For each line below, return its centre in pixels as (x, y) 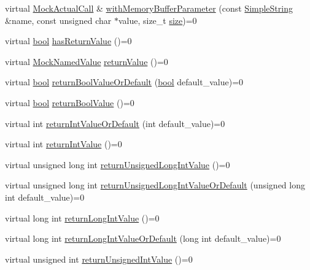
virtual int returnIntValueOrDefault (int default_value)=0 (115, 123)
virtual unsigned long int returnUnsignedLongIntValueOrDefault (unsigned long (155, 185)
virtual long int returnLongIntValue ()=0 (82, 218)
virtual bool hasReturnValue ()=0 (68, 41)
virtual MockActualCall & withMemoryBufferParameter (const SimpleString (149, 8)
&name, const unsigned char (58, 20)
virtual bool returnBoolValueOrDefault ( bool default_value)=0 (124, 82)
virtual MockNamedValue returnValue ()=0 (87, 61)
